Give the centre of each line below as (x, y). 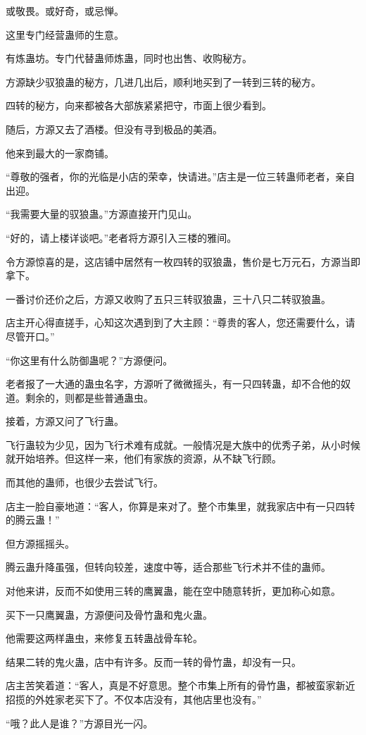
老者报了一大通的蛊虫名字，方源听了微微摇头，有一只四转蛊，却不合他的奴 (178, 384)
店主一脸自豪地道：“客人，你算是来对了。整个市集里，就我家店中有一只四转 (181, 506)
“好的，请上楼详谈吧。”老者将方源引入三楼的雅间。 (121, 237)
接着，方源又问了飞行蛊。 (65, 421)
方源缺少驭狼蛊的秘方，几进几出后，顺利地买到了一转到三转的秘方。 (163, 81)
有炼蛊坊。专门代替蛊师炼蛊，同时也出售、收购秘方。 (129, 58)
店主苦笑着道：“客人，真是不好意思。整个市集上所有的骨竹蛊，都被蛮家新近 (181, 685)
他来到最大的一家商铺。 (60, 153)
